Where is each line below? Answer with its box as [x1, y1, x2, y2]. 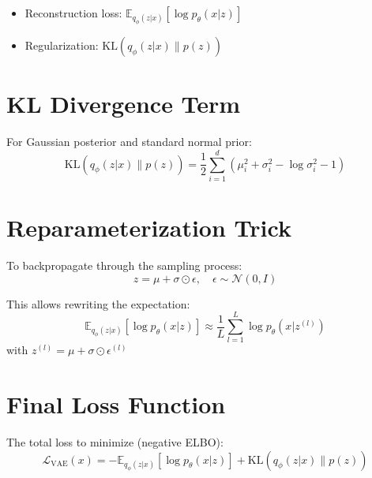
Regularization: [24, 37, 99, 54]
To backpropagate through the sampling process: [6, 257, 242, 274]
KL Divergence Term [6, 88, 241, 120]
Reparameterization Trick [6, 211, 291, 244]
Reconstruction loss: [24, 5, 122, 21]
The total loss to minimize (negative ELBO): [6, 434, 224, 450]
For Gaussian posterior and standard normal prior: [6, 133, 252, 150]
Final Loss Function [6, 388, 226, 420]
